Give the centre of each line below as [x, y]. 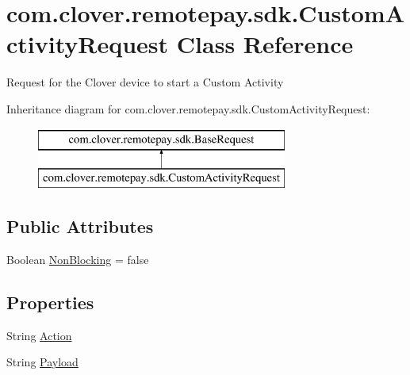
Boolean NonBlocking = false [78, 259]
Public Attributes [80, 226]
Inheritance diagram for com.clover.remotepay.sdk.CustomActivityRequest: [188, 108]
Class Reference [265, 44]
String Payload [42, 362]
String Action [39, 335]
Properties [50, 302]
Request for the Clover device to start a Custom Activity [145, 82]
